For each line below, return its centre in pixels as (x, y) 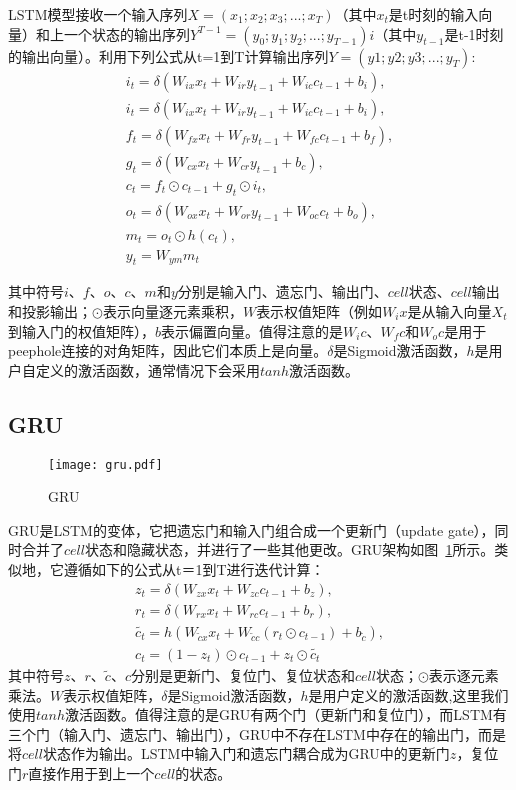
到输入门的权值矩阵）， (81, 330)
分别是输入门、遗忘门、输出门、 (282, 291)
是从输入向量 (449, 311)
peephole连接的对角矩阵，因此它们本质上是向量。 (168, 350)
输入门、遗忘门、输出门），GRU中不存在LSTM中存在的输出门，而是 (284, 733)
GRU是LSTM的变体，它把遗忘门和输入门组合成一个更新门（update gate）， (251, 529)
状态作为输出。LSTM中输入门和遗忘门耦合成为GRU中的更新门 (246, 753)
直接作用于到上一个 (91, 772)
